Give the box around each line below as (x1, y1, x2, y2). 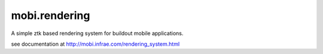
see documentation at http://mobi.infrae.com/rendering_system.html (11, 40, 180, 47)
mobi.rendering (11, 9, 90, 22)
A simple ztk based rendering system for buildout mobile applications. (11, 30, 184, 37)
